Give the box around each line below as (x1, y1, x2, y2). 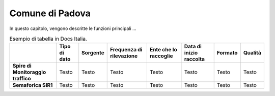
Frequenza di (109, 46, 143, 53)
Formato (216, 49, 238, 56)
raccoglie (149, 52, 173, 59)
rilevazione (109, 52, 137, 59)
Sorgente (81, 49, 104, 56)
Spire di (12, 62, 32, 70)
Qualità (243, 49, 262, 56)
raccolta (184, 56, 205, 63)
